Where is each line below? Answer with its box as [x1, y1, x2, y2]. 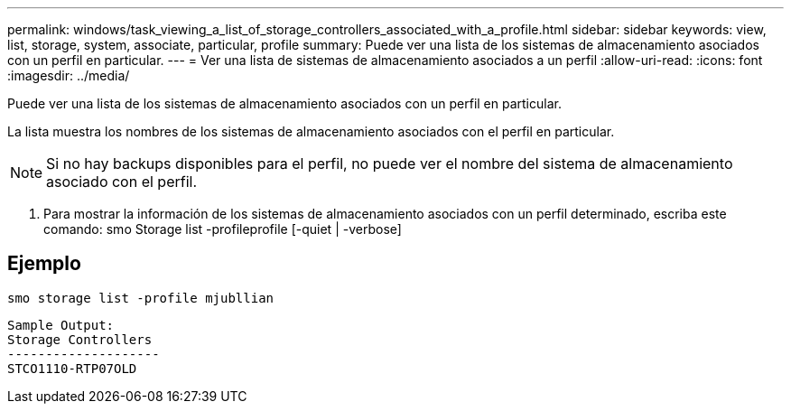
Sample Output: [7, 317, 115, 332]
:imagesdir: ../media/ [7, 68, 130, 83]
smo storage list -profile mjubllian [7, 290, 275, 305]
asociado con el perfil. [46, 173, 198, 191]
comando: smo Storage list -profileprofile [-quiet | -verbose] [43, 221, 402, 237]
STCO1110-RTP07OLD [7, 360, 137, 376]
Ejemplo [7, 252, 81, 276]
